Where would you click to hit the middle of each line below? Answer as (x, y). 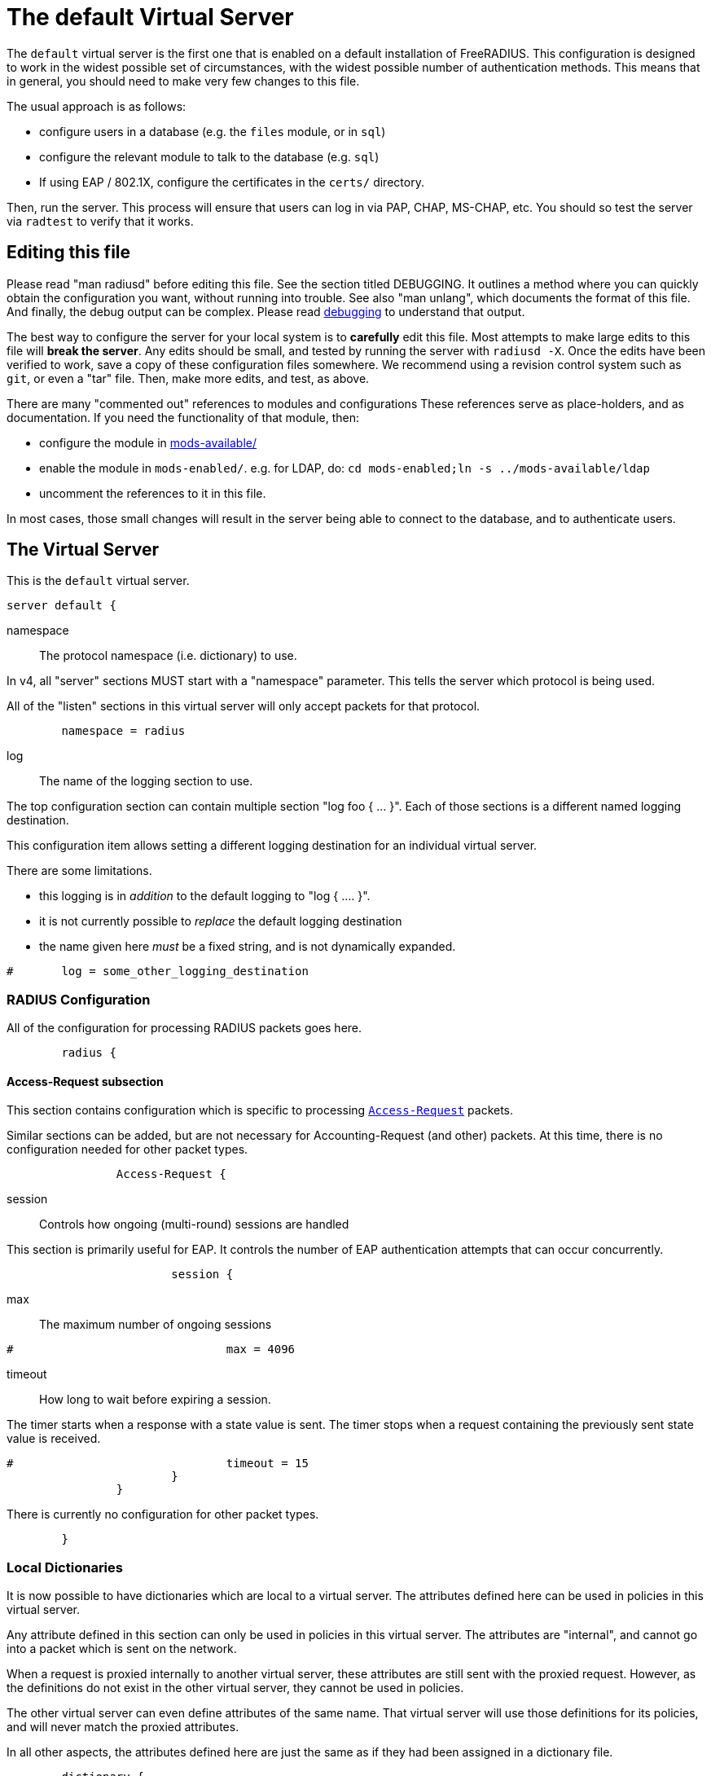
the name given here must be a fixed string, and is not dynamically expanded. (248, 947)
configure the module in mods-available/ (148, 442)
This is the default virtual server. (98, 581)
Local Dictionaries (65, 1567)
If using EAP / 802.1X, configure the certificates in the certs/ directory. (232, 182)
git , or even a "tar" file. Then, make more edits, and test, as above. (188, 378)
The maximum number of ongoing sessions (156, 1325)
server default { (61, 606)
